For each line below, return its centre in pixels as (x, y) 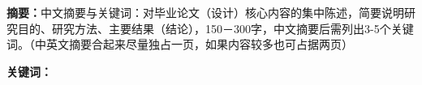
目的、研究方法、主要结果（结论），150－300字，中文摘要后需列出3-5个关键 (215, 28)
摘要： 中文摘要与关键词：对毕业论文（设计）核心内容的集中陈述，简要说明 (205, 12)
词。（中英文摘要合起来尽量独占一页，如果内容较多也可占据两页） (180, 44)
